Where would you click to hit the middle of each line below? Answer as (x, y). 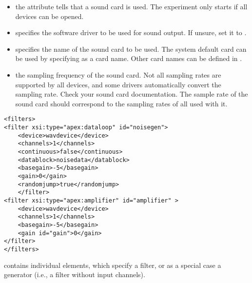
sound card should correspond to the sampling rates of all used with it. (121, 103)
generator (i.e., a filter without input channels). (75, 274)
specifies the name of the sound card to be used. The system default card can (131, 49)
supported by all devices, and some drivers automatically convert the (118, 84)
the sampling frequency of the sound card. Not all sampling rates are (118, 74)
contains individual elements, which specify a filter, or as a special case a (113, 265)
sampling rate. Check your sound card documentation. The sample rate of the (132, 94)
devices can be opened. (49, 16)
